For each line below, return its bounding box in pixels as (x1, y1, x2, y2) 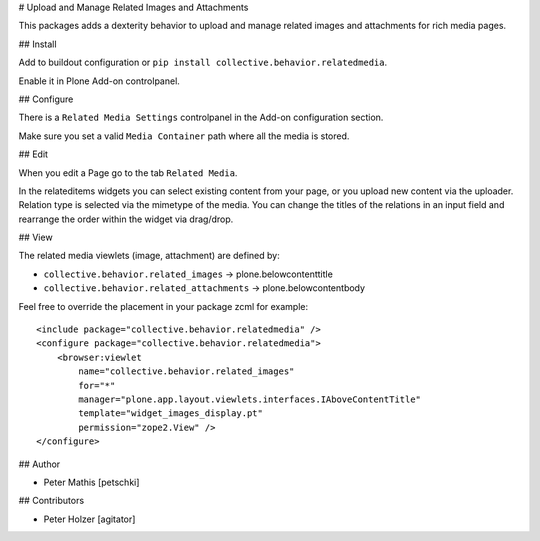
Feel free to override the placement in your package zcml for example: (18, 300, 309, 312)
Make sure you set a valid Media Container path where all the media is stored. (18, 130, 350, 142)
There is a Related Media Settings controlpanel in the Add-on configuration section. (18, 111, 384, 124)
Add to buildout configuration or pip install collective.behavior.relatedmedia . (18, 56, 388, 69)
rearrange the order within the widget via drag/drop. (18, 213, 234, 225)
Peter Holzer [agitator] (43, 513, 136, 525)
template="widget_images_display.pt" (78, 408, 264, 419)
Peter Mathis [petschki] (43, 476, 140, 488)
